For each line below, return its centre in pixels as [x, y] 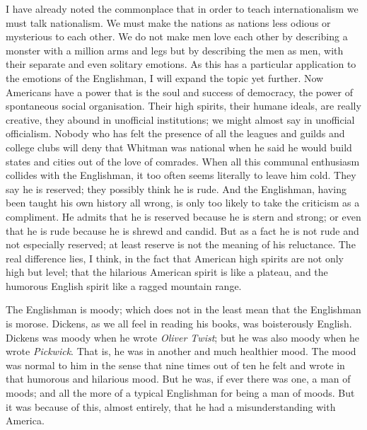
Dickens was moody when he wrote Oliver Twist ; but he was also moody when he [183, 337]
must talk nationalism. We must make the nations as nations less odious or [168, 22]
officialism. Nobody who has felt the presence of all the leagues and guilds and [175, 133]
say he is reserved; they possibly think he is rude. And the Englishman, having [176, 188]
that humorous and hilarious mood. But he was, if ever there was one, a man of [178, 379]
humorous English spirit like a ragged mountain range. [124, 285]
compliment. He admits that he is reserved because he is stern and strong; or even [183, 216]
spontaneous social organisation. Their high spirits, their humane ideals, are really [183, 106]
